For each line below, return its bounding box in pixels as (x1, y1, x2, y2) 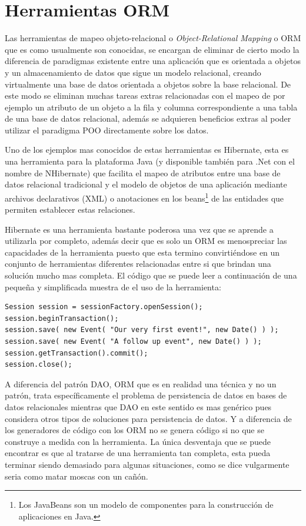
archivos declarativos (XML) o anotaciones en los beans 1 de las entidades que (5, 190, 284, 204)
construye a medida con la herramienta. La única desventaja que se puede (5, 435, 271, 447)
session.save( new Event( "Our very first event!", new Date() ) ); (5, 326, 279, 334)
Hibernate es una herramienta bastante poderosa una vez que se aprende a (5, 223, 274, 235)
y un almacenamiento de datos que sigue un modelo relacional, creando (5, 66, 261, 78)
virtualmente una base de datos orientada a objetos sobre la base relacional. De (5, 78, 291, 90)
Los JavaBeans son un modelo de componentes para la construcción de (18, 498, 274, 511)
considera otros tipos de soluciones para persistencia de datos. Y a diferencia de (5, 412, 292, 424)
